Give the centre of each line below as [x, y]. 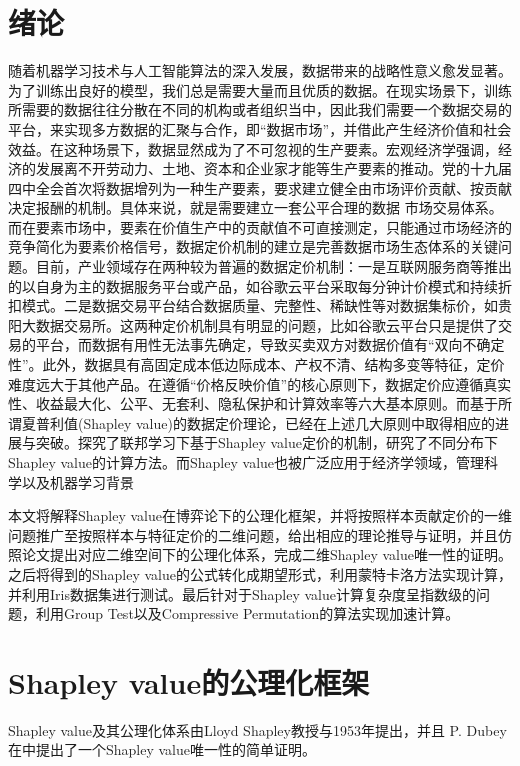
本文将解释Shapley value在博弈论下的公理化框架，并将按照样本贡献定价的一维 [260, 515]
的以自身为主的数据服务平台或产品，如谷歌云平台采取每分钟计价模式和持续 [253, 285]
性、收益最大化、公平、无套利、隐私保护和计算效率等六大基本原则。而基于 [253, 403]
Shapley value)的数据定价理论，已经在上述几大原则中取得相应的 [289, 422]
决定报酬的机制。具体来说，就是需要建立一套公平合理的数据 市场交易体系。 [255, 207]
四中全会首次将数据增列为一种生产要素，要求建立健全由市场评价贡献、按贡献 [260, 187]
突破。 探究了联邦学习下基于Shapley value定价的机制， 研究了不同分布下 [267, 442]
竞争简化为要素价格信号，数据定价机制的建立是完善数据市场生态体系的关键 [253, 246]
